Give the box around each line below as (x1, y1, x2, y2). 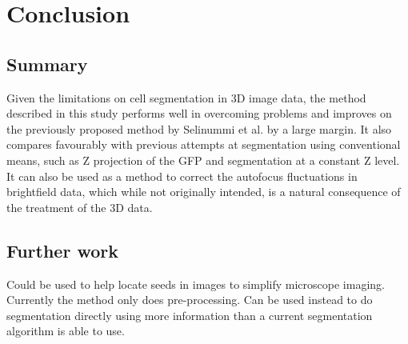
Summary (6, 51, 88, 76)
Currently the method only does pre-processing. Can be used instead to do (6, 291, 373, 308)
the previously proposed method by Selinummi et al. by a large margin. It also (6, 120, 392, 137)
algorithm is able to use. (6, 322, 125, 339)
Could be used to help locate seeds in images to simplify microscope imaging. (6, 275, 385, 292)
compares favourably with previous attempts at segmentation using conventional (6, 136, 401, 153)
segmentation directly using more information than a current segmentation (6, 306, 373, 323)
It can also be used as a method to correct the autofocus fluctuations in (6, 167, 358, 184)
